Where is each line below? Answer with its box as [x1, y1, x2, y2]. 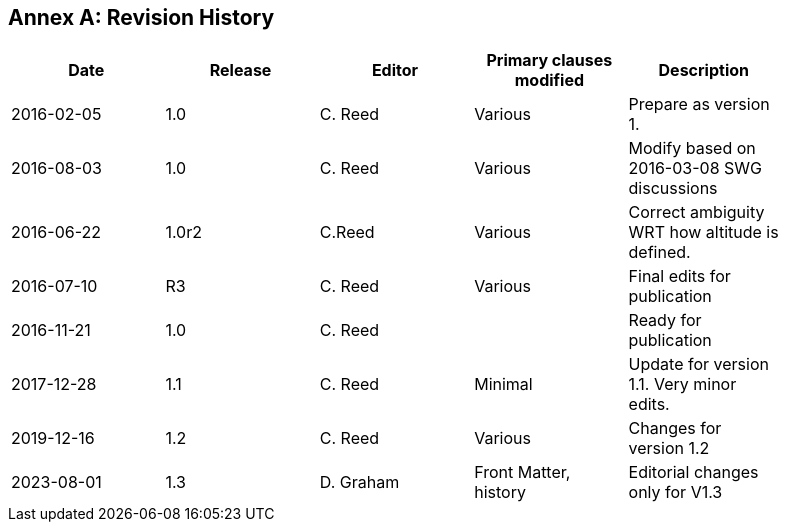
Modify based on [628, 138, 756, 159]
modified [514, 70, 585, 91]
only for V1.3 [628, 482, 723, 503]
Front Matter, [474, 462, 571, 483]
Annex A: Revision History [8, 5, 275, 30]
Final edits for [628, 266, 731, 287]
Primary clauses [486, 50, 613, 71]
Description [658, 60, 749, 81]
